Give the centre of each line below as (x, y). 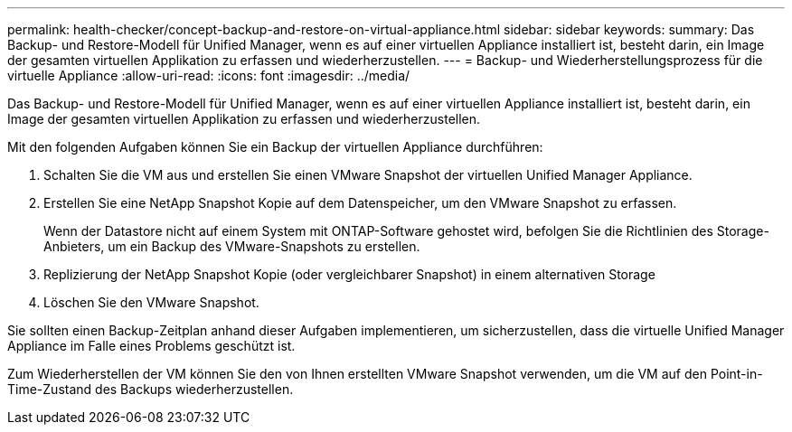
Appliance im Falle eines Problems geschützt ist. (151, 346)
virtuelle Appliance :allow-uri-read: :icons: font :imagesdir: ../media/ (209, 75)
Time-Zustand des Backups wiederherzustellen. (151, 389)
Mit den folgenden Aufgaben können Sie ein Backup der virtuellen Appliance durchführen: (275, 147)
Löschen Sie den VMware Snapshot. (151, 302)
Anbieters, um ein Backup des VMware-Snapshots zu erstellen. (232, 246)
